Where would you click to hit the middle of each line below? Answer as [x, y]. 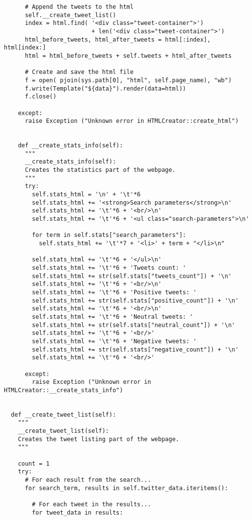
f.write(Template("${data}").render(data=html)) [105, 88]
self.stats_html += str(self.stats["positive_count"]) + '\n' [135, 300]
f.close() [41, 97]
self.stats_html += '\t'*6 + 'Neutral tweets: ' [113, 317]
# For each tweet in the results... [92, 505]
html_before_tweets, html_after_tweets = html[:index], [118, 39]
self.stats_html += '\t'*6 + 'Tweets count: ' [109, 268]
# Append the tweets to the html [79, 7]
